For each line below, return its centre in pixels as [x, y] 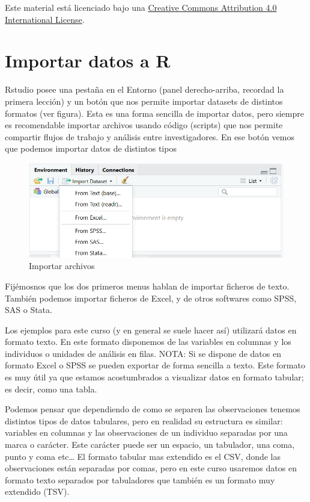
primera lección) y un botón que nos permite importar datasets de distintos [144, 101]
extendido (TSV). [37, 491]
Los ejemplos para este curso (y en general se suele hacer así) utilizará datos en [151, 330]
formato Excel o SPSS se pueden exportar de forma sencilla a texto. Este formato [155, 365]
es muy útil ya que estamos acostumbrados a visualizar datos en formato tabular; [154, 377]
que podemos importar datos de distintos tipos [91, 148]
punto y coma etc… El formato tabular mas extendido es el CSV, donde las [143, 456]
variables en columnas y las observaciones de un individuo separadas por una [146, 432]
